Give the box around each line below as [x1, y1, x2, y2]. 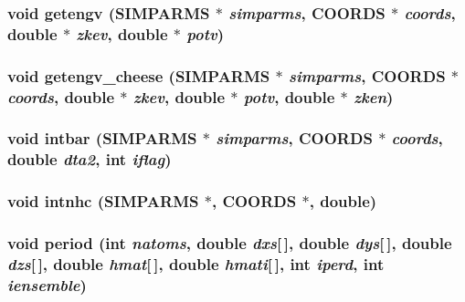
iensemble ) [7, 273, 87, 296]
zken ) [353, 85, 394, 108]
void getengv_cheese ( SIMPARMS [7, 64, 270, 87]
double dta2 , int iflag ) [7, 148, 172, 171]
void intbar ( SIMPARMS [7, 127, 197, 150]
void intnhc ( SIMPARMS [7, 190, 199, 213]
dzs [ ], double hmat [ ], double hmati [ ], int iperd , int [7, 252, 385, 275]
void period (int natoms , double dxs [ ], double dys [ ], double [7, 232, 452, 255]
